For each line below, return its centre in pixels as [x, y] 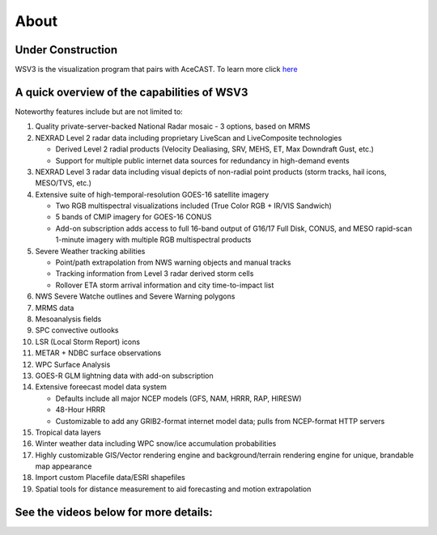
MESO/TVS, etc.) [64, 183]
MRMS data [55, 308]
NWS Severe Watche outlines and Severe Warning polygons [135, 296]
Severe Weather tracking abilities [90, 251]
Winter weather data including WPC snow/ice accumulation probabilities [156, 444]
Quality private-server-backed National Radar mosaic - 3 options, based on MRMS [173, 126]
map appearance [64, 466]
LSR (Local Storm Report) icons [88, 342]
